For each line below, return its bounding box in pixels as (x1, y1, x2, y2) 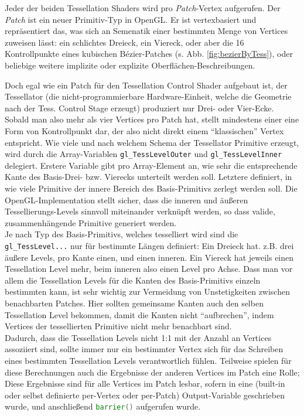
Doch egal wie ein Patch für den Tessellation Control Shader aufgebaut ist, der (5, 79, 288, 91)
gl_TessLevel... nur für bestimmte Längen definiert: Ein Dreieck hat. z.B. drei (5, 239, 294, 251)
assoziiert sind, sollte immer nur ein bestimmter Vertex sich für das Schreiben (5, 343, 283, 355)
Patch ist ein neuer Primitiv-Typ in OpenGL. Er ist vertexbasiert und (5, 13, 257, 25)
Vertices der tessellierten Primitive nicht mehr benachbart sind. (5, 320, 232, 332)
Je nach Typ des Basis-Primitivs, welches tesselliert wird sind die (5, 228, 238, 240)
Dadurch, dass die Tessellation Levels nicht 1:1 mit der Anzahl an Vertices (5, 331, 272, 343)
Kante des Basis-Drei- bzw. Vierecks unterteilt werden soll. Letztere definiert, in (5, 171, 292, 183)
